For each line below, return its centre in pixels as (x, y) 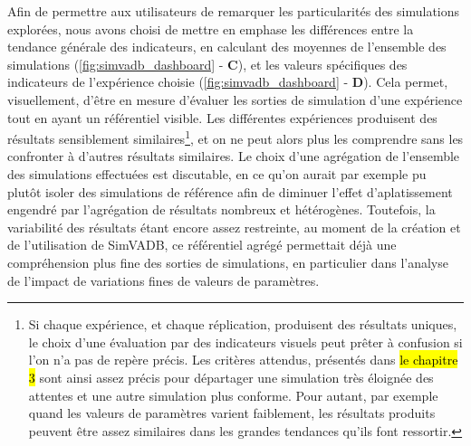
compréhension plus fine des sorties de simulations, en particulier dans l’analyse (228, 262)
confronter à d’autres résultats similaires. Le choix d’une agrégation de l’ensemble (234, 156)
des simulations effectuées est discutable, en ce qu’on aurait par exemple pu (217, 174)
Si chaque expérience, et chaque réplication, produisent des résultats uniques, (243, 324)
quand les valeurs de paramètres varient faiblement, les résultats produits (232, 413)
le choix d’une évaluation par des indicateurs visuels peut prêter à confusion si (245, 342)
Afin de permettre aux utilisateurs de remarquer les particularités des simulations (234, 11)
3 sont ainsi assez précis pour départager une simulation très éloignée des (231, 377)
